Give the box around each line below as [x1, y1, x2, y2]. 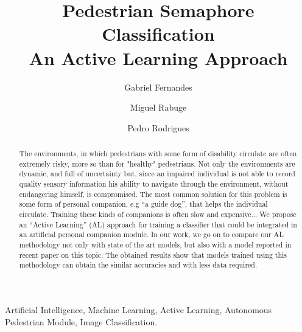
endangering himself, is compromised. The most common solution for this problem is [19, 188, 287, 199]
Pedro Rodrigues [127, 121, 189, 134]
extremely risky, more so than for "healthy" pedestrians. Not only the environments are [19, 158, 295, 168]
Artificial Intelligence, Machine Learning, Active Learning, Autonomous [5, 303, 272, 316]
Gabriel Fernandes [124, 80, 192, 93]
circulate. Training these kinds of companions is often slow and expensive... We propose [19, 209, 297, 220]
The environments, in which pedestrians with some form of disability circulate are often [19, 148, 297, 159]
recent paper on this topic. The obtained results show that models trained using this [19, 249, 287, 260]
